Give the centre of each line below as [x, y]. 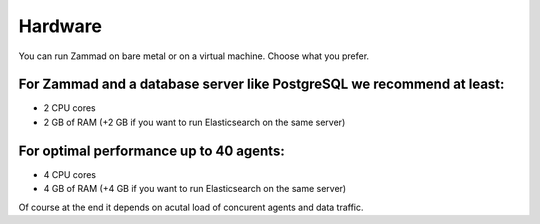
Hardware [60, 26]
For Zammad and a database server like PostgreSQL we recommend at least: [261, 84]
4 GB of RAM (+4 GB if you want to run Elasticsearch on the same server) [195, 189]
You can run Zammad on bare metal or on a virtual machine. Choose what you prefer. [194, 56]
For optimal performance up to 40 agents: [151, 150]
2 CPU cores [69, 108]
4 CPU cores [70, 174]
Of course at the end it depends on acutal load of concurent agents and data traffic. [191, 207]
